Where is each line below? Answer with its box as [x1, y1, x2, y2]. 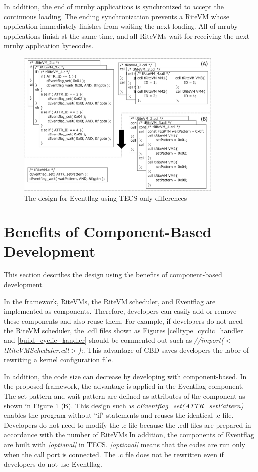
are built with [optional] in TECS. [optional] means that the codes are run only [4, 439, 245, 449]
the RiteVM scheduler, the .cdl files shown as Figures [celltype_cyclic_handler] [4, 325, 245, 336]
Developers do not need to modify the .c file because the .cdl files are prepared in [4, 419, 251, 430]
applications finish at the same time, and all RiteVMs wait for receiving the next [4, 30, 250, 41]
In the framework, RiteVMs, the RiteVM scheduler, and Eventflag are [4, 296, 216, 306]
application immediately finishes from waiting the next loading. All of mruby [4, 21, 238, 31]
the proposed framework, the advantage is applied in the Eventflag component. [4, 381, 244, 391]
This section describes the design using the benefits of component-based [4, 270, 222, 280]
